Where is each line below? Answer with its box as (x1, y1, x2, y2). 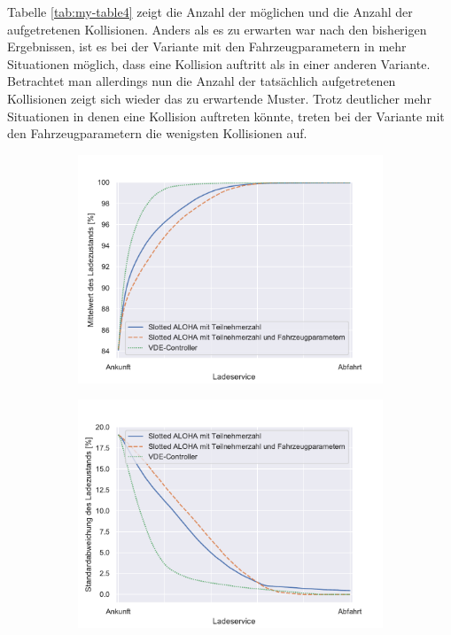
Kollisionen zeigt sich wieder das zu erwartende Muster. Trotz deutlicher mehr (7, 89, 432, 107)
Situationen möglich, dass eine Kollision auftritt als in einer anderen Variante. (7, 54, 431, 73)
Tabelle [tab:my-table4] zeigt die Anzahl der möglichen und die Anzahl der (7, 3, 413, 20)
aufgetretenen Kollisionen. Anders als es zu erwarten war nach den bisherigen (7, 19, 427, 38)
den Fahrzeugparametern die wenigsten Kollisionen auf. (7, 124, 307, 143)
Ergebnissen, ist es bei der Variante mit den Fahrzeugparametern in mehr (7, 37, 407, 56)
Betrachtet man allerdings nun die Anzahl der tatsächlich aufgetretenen (7, 72, 396, 90)
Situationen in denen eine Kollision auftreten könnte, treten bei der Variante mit (7, 106, 445, 125)
